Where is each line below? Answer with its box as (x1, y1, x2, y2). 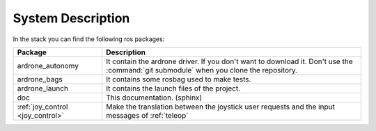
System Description (13, 10, 130, 26)
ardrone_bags (17, 74, 63, 84)
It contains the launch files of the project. (105, 84, 241, 93)
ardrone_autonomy (17, 61, 79, 70)
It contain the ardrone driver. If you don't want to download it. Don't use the (105, 56, 353, 66)
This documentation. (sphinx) (105, 93, 203, 102)
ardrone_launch (17, 84, 69, 93)
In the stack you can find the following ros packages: (13, 35, 165, 43)
